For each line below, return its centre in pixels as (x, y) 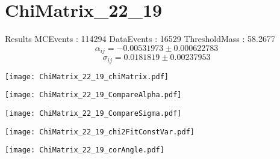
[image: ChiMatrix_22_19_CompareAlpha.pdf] (93, 95)
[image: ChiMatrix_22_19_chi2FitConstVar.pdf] (100, 132)
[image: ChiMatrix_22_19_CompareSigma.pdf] (93, 113)
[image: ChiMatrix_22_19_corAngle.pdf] (85, 150)
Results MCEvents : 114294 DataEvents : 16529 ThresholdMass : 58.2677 (140, 39)
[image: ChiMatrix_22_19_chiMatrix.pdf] (87, 76)
